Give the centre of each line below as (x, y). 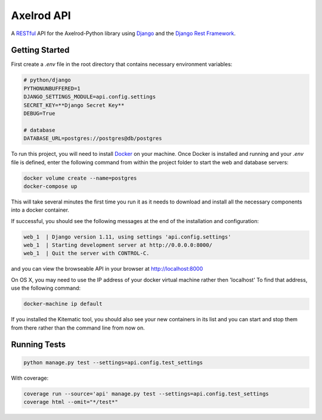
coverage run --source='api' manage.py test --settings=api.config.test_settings (146, 394)
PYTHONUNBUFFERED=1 (52, 88)
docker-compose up (50, 186)
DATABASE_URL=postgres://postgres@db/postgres (93, 139)
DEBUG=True (39, 113)
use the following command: (46, 288)
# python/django (47, 80)
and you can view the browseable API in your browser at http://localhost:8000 (107, 269)
